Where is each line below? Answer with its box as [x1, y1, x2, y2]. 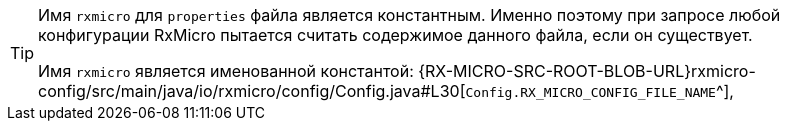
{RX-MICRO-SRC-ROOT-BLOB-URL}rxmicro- [418, 61, 756, 81]
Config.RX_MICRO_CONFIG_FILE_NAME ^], [465, 81, 734, 101]
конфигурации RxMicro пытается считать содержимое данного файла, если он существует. [38, 25, 753, 45]
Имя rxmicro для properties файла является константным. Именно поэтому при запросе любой [38, 5, 781, 25]
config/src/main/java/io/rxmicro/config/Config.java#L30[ [38, 81, 466, 101]
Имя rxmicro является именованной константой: [38, 61, 414, 81]
